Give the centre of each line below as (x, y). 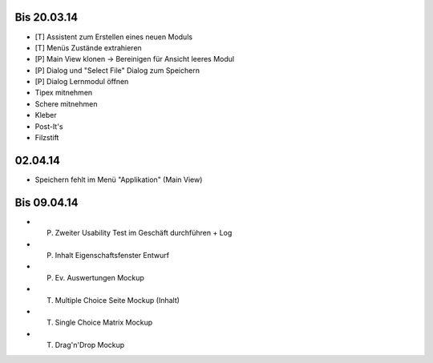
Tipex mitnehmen (64, 93)
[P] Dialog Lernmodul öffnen (82, 82)
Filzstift (47, 138)
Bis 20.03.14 (47, 17)
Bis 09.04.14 (47, 202)
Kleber (46, 115)
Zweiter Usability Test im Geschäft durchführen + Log (144, 233)
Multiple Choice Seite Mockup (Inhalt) (117, 300)
